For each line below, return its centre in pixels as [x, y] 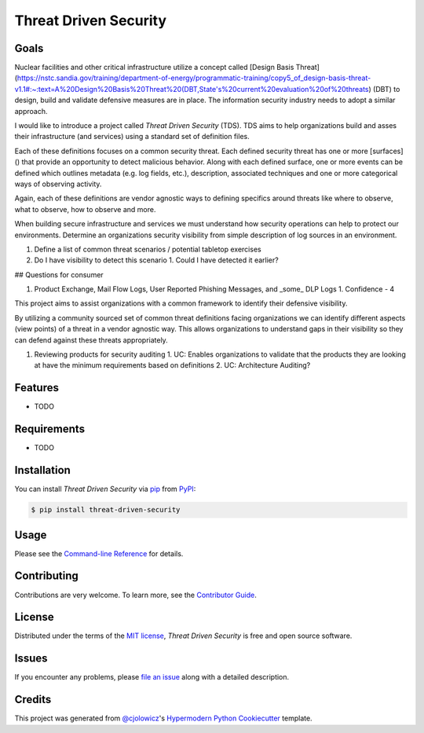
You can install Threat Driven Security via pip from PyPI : [105, 489]
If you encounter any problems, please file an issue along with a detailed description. [152, 677]
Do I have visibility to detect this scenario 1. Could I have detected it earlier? [156, 260]
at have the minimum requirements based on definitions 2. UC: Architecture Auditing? [172, 365]
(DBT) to [387, 89]
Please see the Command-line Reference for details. [99, 553]
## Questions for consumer [59, 274]
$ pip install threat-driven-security [106, 510]
